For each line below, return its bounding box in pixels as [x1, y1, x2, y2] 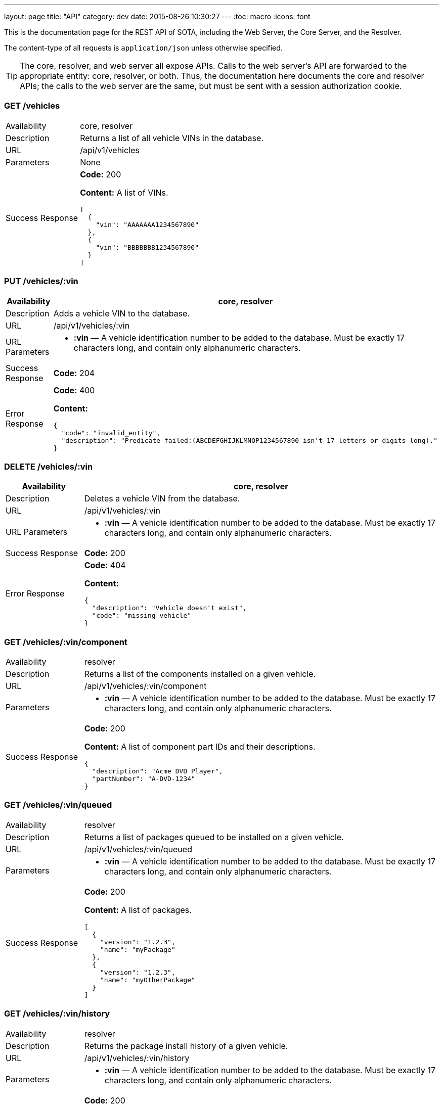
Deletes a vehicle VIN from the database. [84, 493, 240, 504]
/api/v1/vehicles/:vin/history [84, 1052, 190, 1063]
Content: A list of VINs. [80, 187, 168, 198]
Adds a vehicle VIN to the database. [53, 308, 190, 318]
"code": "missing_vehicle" [92, 612, 192, 620]
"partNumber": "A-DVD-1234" [92, 775, 195, 783]
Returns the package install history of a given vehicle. [84, 1040, 288, 1051]
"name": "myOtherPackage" [100, 976, 195, 984]
